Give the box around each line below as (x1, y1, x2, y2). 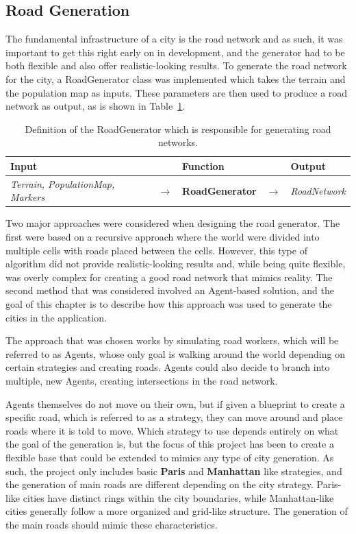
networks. (157, 135, 199, 149)
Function (182, 158, 225, 173)
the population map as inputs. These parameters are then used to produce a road (5, 85, 348, 99)
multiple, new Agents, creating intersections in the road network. (5, 374, 278, 388)
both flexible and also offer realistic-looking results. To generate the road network (5, 58, 347, 73)
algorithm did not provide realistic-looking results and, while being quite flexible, (5, 256, 346, 271)
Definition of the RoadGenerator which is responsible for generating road (25, 121, 331, 136)
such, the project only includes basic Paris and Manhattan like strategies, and (5, 463, 342, 478)
